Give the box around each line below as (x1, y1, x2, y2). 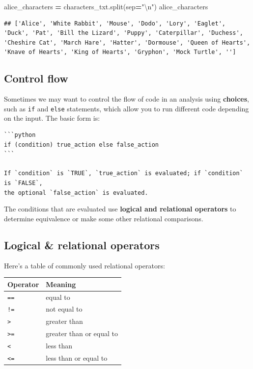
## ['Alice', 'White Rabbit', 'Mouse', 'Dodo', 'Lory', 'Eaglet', (4, 20, 226, 27)
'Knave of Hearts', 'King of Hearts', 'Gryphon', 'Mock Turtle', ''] (4, 49, 236, 56)
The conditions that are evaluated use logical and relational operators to (4, 204, 236, 214)
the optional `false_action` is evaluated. (4, 189, 148, 196)
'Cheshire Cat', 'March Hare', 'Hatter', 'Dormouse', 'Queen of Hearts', (4, 39, 251, 46)
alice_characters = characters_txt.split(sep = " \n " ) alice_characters (4, 1, 208, 11)
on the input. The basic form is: (4, 113, 100, 123)
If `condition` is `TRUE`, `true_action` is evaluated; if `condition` (4, 170, 243, 177)
